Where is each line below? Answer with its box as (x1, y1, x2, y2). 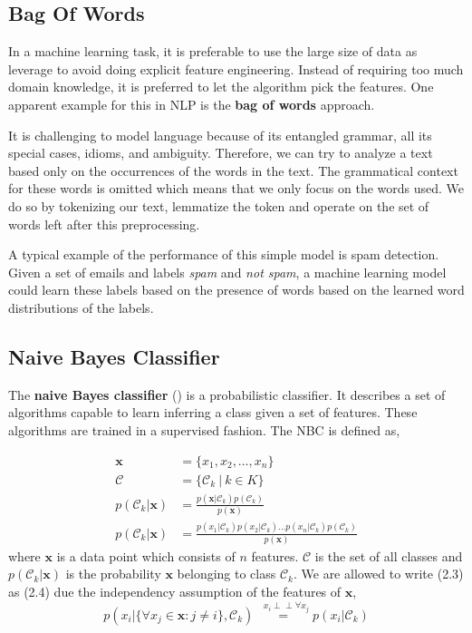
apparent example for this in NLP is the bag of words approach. (8, 94, 375, 113)
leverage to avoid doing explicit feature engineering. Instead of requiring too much (8, 59, 464, 78)
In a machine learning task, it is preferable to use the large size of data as (8, 42, 418, 61)
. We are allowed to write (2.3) (293, 564, 464, 583)
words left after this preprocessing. (8, 214, 200, 233)
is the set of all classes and (314, 546, 463, 565)
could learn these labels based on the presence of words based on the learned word (8, 280, 465, 299)
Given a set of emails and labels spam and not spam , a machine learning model (8, 262, 447, 281)
